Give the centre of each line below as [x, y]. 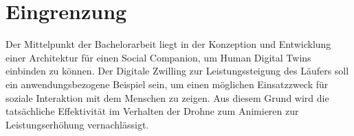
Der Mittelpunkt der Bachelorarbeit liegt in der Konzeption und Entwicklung [168, 44]
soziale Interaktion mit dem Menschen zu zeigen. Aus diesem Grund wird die [167, 97]
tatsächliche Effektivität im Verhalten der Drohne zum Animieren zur [152, 111]
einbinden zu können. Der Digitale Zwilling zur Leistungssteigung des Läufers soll [177, 71]
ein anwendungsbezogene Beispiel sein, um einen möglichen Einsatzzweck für [167, 84]
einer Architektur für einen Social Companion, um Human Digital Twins [158, 57]
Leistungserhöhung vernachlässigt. [77, 124]
